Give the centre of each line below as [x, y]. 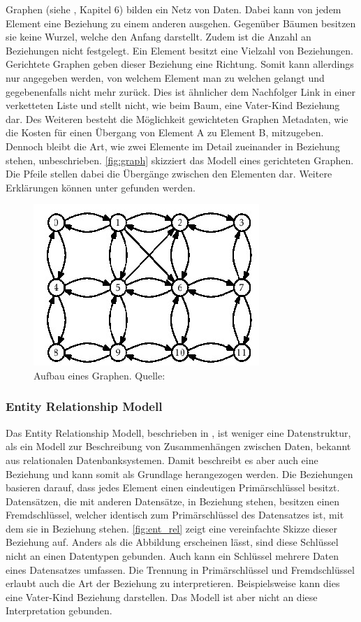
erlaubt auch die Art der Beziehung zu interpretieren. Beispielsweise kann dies [173, 583]
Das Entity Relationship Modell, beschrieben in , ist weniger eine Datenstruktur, [178, 432]
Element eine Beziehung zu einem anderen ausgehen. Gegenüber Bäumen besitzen [181, 23]
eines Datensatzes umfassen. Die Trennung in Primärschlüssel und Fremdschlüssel [180, 569]
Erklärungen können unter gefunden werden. [101, 187]
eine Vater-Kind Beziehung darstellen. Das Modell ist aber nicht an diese [162, 596]
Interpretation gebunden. [59, 610]
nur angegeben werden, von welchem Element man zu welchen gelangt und [165, 77]
